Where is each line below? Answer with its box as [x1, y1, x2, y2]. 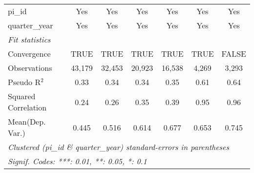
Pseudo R [8, 76, 41, 87]
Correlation [8, 102, 47, 113]
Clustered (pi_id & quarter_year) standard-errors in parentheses [8, 141, 230, 152]
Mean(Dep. [8, 116, 46, 127]
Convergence [8, 48, 51, 59]
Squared [8, 90, 36, 102]
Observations [8, 62, 52, 73]
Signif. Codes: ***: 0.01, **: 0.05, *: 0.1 [8, 155, 147, 167]
